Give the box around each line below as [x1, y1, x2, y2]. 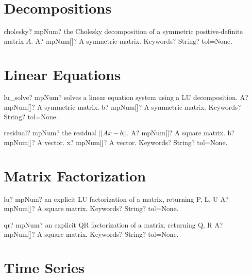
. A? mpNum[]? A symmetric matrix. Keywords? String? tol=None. [31, 35, 233, 46]
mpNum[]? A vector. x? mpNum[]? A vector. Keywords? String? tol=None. [4, 137, 228, 147]
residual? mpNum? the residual [4, 128, 97, 138]
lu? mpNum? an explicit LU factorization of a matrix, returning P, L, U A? [4, 194, 229, 204]
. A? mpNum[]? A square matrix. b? [127, 128, 235, 138]
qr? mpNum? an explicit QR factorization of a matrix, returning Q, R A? [4, 219, 223, 229]
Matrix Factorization [4, 165, 146, 185]
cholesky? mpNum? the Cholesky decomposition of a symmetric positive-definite [4, 26, 243, 36]
